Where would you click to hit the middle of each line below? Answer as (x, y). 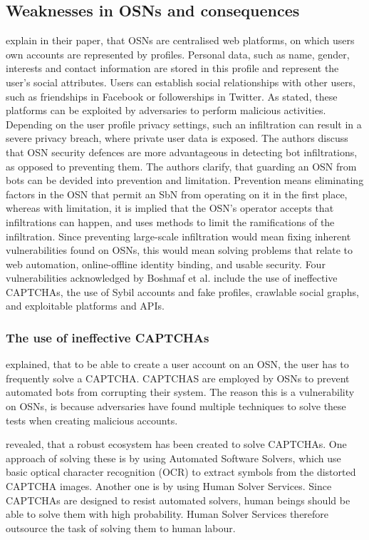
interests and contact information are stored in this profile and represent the (172, 68)
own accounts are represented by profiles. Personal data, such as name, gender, (178, 54)
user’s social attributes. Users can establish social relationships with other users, (181, 82)
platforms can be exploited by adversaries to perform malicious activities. (166, 110)
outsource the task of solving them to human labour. (121, 528)
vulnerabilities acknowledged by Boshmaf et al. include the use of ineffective (172, 278)
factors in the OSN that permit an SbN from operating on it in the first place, (177, 194)
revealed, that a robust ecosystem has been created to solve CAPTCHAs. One (176, 444)
